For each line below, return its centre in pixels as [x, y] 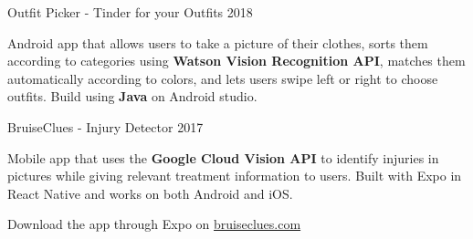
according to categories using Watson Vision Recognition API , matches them [236, 61]
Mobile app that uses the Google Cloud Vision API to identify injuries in [223, 157]
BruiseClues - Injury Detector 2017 [105, 126]
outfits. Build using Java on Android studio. [132, 96]
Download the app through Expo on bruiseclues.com [154, 224]
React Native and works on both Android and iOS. [150, 193]
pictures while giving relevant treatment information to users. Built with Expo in [235, 176]
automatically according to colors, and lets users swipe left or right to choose [223, 78]
